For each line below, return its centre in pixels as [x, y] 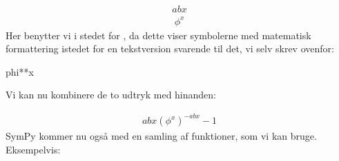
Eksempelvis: [33, 150]
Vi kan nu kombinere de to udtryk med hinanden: [111, 95]
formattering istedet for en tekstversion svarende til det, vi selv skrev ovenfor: [170, 49]
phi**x [20, 71]
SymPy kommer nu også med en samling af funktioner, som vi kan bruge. [161, 136]
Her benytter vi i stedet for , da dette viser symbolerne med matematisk [158, 35]
